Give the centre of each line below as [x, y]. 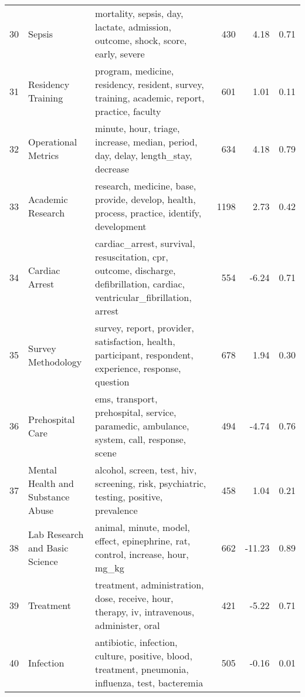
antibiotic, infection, [136, 642]
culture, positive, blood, [144, 656]
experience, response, [138, 368]
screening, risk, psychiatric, [151, 483]
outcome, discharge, [135, 270]
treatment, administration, [150, 585]
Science [43, 561]
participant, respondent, [144, 355]
